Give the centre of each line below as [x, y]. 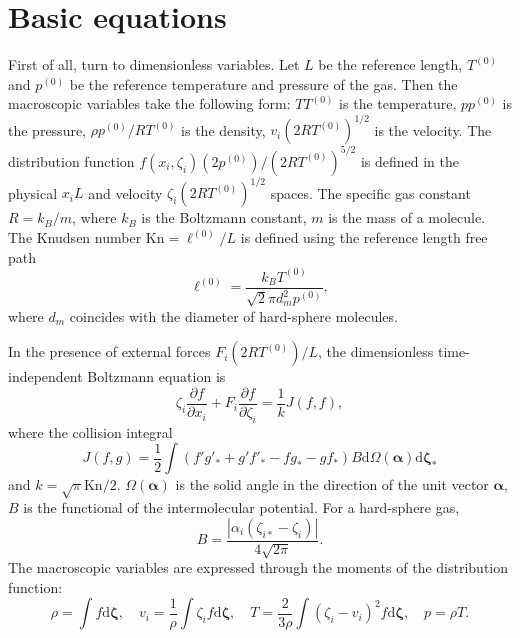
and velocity [125, 192]
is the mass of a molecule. [407, 217]
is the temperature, [398, 103]
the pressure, [47, 129]
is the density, [223, 129]
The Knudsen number [75, 237]
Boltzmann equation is [156, 376]
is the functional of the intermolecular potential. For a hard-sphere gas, [241, 507]
